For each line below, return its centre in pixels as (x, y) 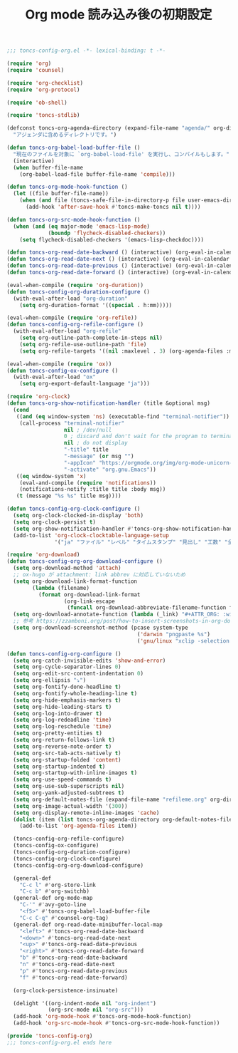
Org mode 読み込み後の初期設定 (119, 15)
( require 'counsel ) (36, 70)
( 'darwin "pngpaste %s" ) (174, 634)
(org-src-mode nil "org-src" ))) (96, 1010)
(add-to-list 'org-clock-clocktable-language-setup (91, 535)
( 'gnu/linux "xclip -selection (183, 641)
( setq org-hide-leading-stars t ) (63, 707)
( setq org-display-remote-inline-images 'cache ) (86, 813)
